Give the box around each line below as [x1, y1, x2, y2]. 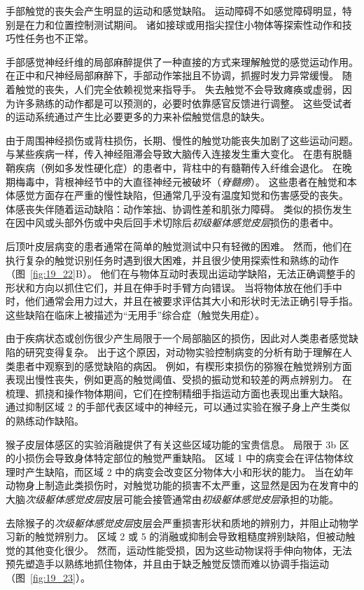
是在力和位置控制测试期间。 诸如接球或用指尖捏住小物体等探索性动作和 [15, 17, 342, 32]
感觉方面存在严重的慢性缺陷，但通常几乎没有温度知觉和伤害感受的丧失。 [15, 188, 349, 203]
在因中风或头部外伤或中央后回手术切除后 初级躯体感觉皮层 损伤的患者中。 [6, 215, 339, 230]
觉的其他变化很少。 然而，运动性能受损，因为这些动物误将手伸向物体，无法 [6, 542, 352, 557]
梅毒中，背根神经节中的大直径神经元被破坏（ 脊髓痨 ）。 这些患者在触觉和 [15, 174, 347, 188]
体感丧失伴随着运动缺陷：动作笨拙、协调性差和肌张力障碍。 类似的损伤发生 [6, 201, 352, 216]
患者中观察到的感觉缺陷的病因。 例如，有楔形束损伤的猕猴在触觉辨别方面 [15, 358, 352, 373]
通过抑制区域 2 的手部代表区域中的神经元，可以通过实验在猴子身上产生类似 [6, 399, 351, 414]
